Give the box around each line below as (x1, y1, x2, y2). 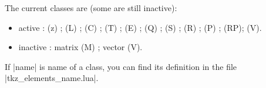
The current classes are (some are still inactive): (5, 2, 177, 13)
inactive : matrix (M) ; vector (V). (18, 41, 143, 53)
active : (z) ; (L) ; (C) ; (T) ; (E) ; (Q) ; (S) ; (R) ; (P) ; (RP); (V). (18, 21, 262, 33)
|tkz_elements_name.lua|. (5, 72, 99, 84)
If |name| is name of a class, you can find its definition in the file (5, 60, 237, 72)
